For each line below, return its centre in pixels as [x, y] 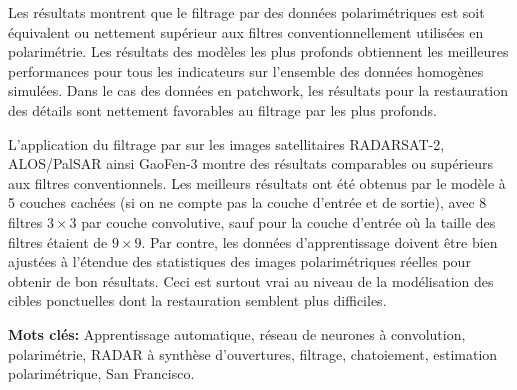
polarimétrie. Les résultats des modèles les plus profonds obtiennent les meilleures [258, 51]
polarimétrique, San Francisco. [101, 373]
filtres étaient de [58, 241]
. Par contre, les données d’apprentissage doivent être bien [319, 241]
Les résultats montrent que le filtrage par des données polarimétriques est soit [246, 12]
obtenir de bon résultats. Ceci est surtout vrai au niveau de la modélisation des [251, 280]
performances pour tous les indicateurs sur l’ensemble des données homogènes [246, 70]
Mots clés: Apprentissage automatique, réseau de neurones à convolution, [237, 333]
